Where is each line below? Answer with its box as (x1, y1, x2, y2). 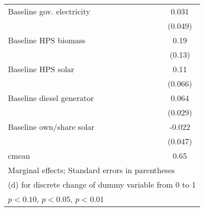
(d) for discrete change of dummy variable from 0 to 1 (8, 179, 196, 190)
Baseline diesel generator (8, 92, 94, 104)
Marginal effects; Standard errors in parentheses (8, 164, 175, 176)
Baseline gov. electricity (8, 5, 91, 17)
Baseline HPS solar (8, 63, 75, 75)
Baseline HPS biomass (8, 34, 86, 46)
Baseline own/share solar (8, 121, 95, 132)
